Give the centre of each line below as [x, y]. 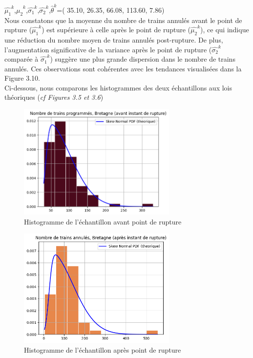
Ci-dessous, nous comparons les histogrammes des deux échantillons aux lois [118, 87]
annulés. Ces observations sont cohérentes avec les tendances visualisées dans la [123, 68]
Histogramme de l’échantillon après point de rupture [103, 349]
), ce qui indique [225, 30]
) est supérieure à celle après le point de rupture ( [116, 30]
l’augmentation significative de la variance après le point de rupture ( [108, 49]
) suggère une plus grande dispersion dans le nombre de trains [143, 59]
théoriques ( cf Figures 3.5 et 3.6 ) [54, 97]
